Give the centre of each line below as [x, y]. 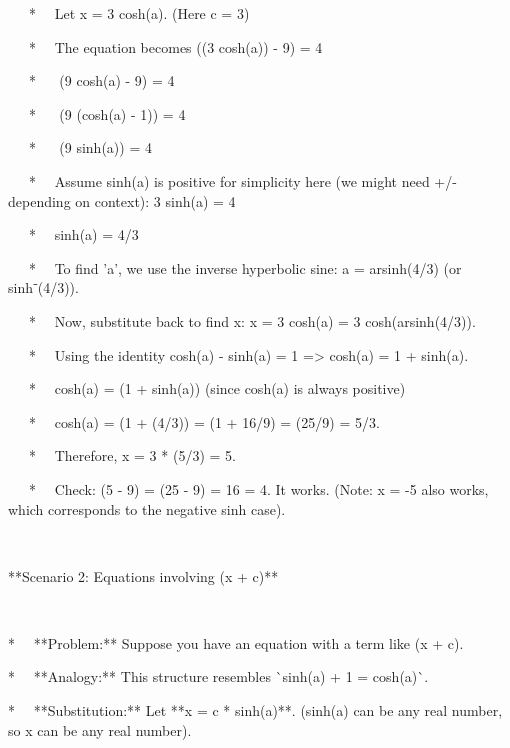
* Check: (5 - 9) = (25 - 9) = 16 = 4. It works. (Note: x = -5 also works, [258, 488]
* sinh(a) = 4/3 [83, 234]
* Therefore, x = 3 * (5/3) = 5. [132, 455]
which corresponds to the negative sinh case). [147, 508]
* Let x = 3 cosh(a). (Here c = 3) [139, 13]
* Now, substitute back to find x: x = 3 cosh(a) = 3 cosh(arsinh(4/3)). [252, 320]
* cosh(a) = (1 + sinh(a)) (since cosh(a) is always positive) [217, 388]
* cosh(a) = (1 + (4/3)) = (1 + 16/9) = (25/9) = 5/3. [204, 421]
